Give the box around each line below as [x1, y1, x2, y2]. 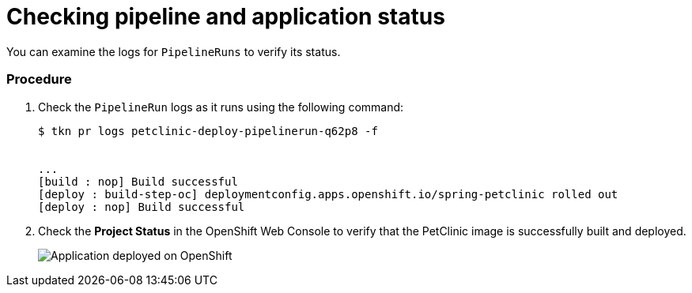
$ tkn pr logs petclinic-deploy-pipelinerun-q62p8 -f [38, 124, 378, 137]
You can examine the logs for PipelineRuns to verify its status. [6, 44, 341, 58]
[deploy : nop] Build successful [38, 200, 245, 213]
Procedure [6, 71, 72, 88]
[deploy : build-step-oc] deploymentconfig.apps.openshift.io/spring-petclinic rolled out [38, 187, 618, 201]
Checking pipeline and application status [6, 3, 445, 30]
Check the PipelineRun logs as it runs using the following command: [38, 100, 404, 114]
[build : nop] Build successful [38, 175, 238, 188]
